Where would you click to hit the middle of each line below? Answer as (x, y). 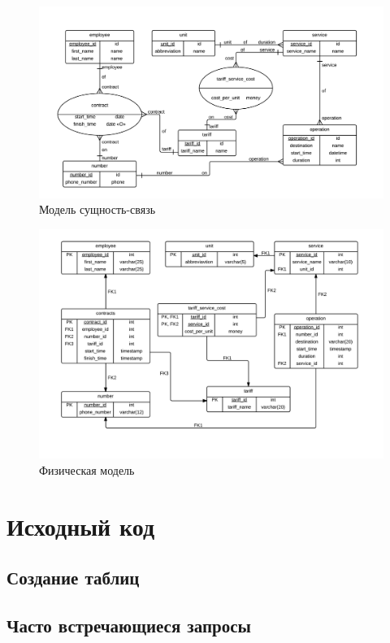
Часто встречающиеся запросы (129, 625)
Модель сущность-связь (97, 209)
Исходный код (81, 526)
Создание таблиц (73, 578)
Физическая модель (87, 469)
